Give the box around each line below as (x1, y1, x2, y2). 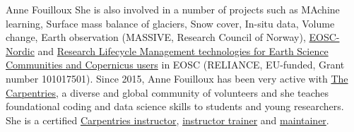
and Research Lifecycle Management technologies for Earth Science (37, 43, 329, 58)
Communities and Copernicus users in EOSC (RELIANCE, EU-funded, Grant (6, 57, 345, 72)
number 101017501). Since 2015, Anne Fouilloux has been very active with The (6, 71, 348, 85)
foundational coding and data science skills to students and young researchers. (6, 99, 344, 114)
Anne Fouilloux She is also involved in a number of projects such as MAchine (6, 2, 340, 16)
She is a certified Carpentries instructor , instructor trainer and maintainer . (6, 112, 329, 127)
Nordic (6, 43, 35, 58)
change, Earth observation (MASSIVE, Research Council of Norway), (6, 30, 306, 44)
